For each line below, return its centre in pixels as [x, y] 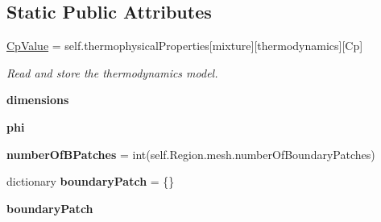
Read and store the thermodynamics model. [112, 72]
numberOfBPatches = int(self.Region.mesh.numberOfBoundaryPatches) [191, 154]
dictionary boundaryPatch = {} [91, 181]
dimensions [38, 100]
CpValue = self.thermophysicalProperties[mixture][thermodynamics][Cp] [185, 46]
